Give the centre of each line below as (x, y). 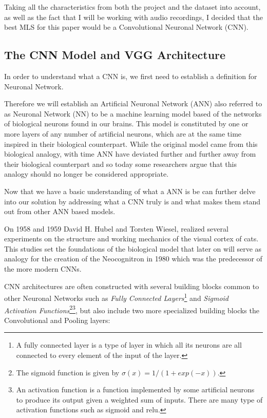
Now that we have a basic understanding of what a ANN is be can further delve (130, 191)
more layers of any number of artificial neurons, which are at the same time (123, 133)
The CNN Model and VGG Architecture (115, 55)
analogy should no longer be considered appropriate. (87, 174)
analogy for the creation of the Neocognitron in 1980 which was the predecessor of (133, 259)
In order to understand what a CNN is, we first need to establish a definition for (131, 76)
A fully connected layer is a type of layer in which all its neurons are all (129, 345)
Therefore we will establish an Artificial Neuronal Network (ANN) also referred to (133, 103)
